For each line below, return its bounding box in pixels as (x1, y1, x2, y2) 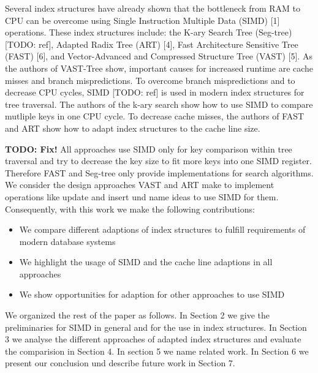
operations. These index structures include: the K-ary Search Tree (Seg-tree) (5, 26, 292, 39)
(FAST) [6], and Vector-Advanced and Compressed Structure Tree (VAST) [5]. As (5, 50, 312, 62)
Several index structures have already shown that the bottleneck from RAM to (5, 2, 301, 14)
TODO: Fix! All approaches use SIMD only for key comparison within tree (5, 142, 292, 155)
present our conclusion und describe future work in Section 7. (5, 356, 235, 369)
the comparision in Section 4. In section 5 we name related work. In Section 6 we (5, 344, 309, 357)
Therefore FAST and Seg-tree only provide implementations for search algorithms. (5, 166, 314, 179)
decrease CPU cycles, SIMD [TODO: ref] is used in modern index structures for (5, 86, 305, 99)
